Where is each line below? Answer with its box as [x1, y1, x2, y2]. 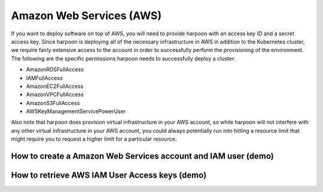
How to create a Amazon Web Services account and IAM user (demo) [11, 151, 275, 161]
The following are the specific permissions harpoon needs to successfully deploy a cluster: [11, 54, 236, 62]
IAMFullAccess [26, 74, 63, 81]
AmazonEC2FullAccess [26, 83, 84, 90]
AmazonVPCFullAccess [26, 91, 84, 98]
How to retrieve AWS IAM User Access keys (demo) [11, 170, 207, 181]
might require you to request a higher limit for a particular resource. [11, 135, 177, 143]
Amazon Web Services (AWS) [11, 9, 161, 22]
